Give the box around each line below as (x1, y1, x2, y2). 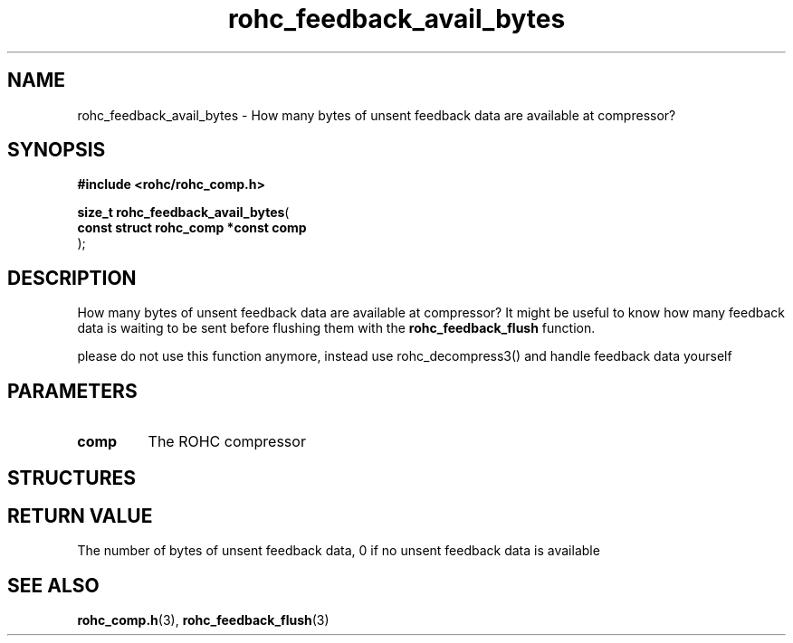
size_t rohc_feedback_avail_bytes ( (77, 204, 290, 221)
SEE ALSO (7, 573, 100, 597)
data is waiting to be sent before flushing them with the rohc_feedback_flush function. (77, 320, 596, 336)
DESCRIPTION (7, 266, 137, 289)
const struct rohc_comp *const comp (77, 220, 307, 236)
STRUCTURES (7, 466, 136, 489)
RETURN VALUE (7, 504, 153, 527)
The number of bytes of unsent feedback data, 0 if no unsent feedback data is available (77, 543, 600, 559)
